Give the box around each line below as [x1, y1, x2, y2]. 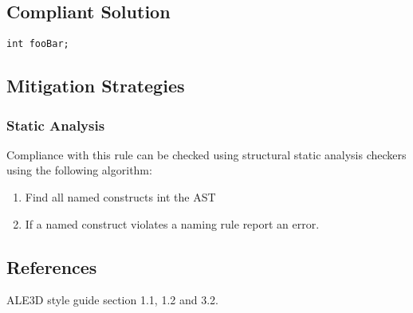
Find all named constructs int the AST [25, 189, 216, 205]
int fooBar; [6, 38, 69, 50]
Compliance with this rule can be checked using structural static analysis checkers [6, 146, 407, 162]
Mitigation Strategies [6, 73, 185, 98]
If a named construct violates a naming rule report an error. [25, 215, 320, 232]
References [6, 254, 97, 279]
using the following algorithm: [6, 162, 152, 178]
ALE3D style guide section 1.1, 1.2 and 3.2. [6, 291, 218, 308]
